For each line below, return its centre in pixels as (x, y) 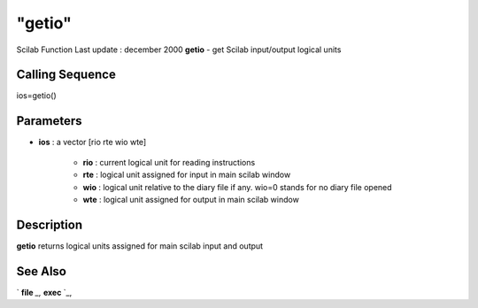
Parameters (49, 121)
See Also (41, 271)
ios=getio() (36, 96)
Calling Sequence (66, 75)
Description (50, 224)
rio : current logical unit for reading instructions (169, 162)
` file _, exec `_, (44, 292)
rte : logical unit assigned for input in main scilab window (187, 175)
